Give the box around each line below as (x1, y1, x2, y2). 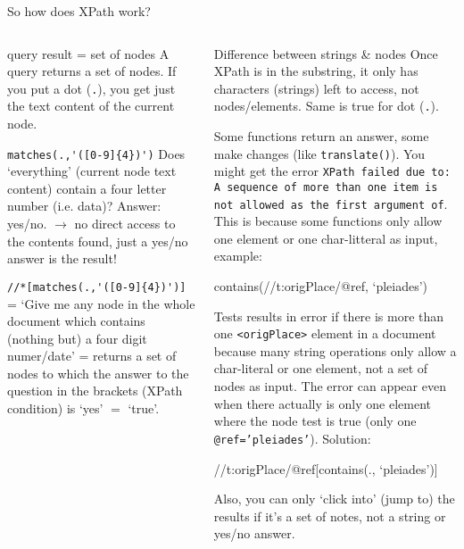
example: (213, 246, 262, 265)
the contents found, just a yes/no (7, 231, 188, 250)
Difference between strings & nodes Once (213, 44, 438, 62)
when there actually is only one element (213, 394, 431, 412)
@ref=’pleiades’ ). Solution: (213, 428, 371, 447)
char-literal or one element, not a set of (213, 359, 428, 378)
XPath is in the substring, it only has (213, 62, 418, 80)
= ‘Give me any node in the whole (7, 294, 195, 312)
